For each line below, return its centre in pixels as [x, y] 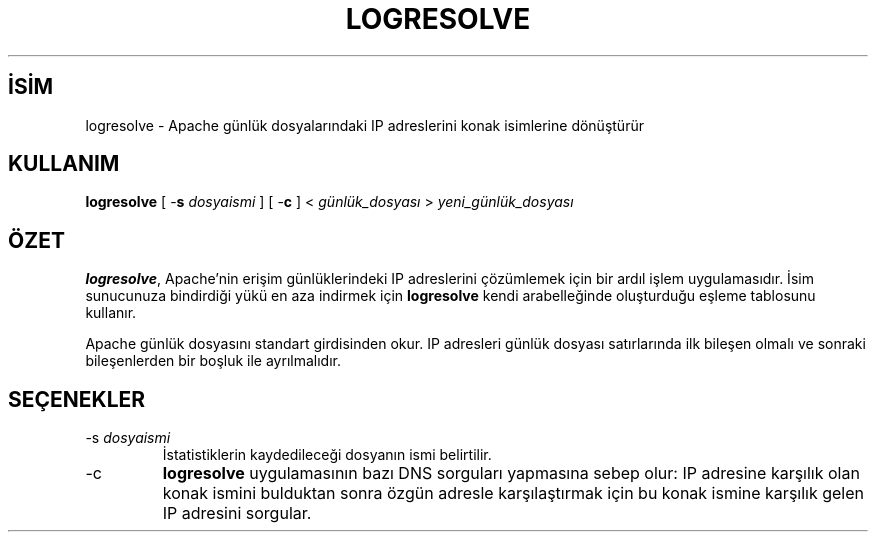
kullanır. [111, 313]
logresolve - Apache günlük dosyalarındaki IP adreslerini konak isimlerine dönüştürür [364, 125]
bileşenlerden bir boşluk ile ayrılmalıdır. [213, 361]
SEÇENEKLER [77, 399]
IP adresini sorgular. [237, 513]
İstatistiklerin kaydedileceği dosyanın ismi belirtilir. [327, 455]
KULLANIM [64, 164]
